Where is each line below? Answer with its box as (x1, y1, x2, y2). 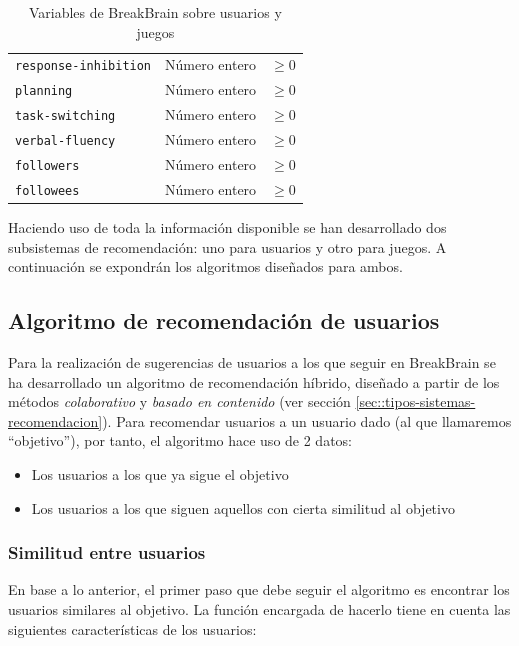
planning (15, 84, 73, 99)
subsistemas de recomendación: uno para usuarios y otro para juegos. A (8, 236, 447, 257)
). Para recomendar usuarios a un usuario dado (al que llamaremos (102, 410, 512, 431)
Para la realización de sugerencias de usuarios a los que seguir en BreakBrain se (8, 352, 496, 373)
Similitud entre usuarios (8, 540, 206, 565)
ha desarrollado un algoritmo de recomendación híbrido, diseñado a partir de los (8, 371, 500, 392)
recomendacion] (8, 410, 103, 431)
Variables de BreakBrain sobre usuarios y (28, 2, 282, 22)
